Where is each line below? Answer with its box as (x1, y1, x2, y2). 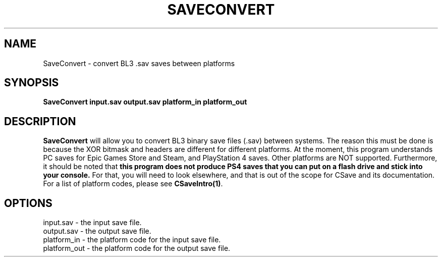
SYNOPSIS (4, 76, 59, 89)
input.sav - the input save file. (43, 218, 142, 227)
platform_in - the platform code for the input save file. (43, 235, 221, 244)
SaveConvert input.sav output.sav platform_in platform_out (43, 97, 247, 107)
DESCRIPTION (4, 115, 76, 128)
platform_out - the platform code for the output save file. (43, 244, 231, 253)
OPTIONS (4, 196, 52, 210)
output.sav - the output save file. (43, 227, 151, 236)
